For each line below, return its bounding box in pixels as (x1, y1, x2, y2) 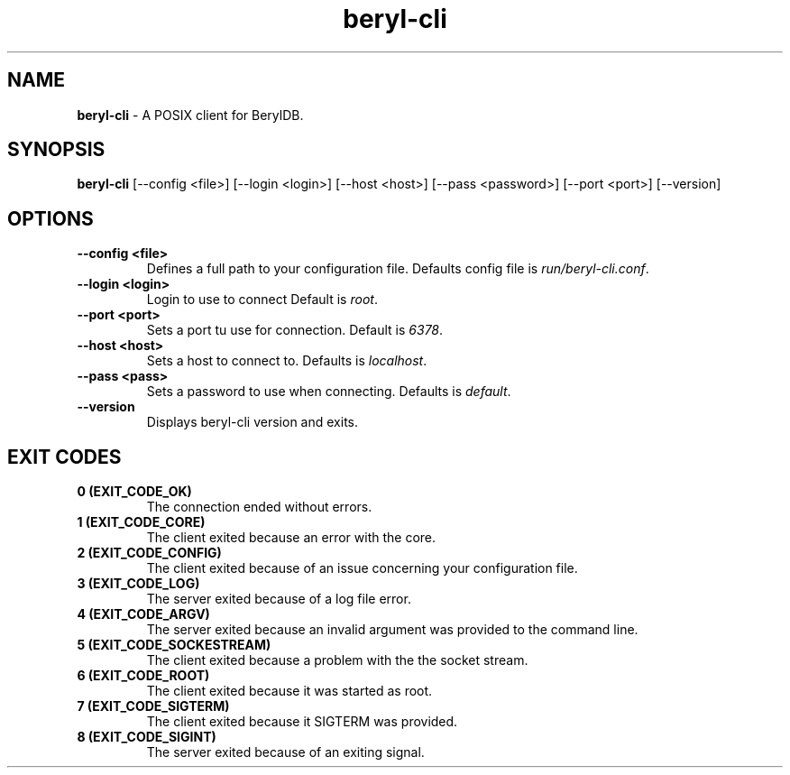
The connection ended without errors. (146, 499, 372, 515)
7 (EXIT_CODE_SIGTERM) (77, 698, 230, 715)
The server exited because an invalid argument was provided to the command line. (146, 622, 638, 638)
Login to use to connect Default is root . (146, 291, 378, 308)
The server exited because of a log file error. (146, 591, 411, 607)
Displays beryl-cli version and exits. (146, 414, 359, 430)
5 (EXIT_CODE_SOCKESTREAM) (77, 637, 271, 653)
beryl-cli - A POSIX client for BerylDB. (77, 106, 304, 123)
